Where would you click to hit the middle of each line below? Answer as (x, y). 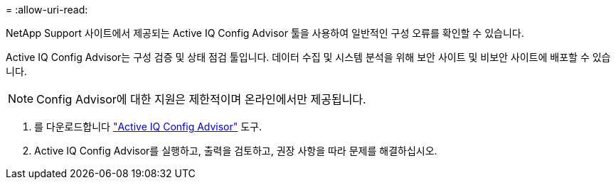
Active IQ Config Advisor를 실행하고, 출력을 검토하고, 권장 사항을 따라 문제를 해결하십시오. (236, 151)
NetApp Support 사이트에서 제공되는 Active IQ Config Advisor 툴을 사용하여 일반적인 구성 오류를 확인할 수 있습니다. (265, 33)
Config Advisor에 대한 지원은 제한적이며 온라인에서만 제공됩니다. (201, 99)
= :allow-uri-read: (47, 10)
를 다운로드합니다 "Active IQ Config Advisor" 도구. (148, 127)
